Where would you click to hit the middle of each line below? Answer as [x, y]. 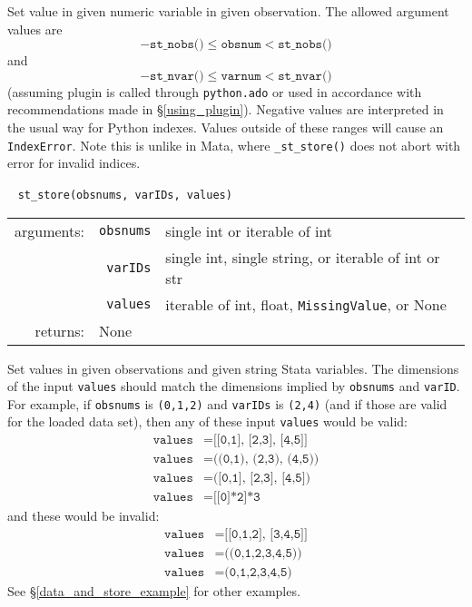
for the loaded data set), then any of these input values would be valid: [208, 421]
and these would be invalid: [84, 516]
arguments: [50, 230]
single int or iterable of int [249, 230]
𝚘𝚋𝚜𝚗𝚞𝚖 [241, 45]
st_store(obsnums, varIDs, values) [125, 195]
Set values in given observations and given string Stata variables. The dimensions [233, 368]
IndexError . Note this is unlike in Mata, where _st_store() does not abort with [234, 145]
